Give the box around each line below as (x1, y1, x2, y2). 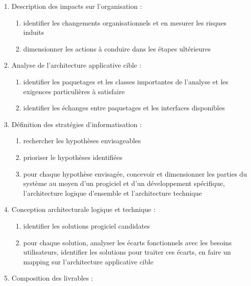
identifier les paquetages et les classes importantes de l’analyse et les (23, 76, 228, 86)
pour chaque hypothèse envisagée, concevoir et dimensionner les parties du (23, 168, 247, 179)
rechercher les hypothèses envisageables (23, 135, 141, 146)
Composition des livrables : (11, 273, 93, 283)
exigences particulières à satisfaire (23, 86, 125, 96)
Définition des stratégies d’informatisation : (11, 119, 142, 129)
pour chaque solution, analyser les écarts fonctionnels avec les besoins (23, 237, 232, 247)
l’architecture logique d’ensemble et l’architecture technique (23, 187, 202, 198)
